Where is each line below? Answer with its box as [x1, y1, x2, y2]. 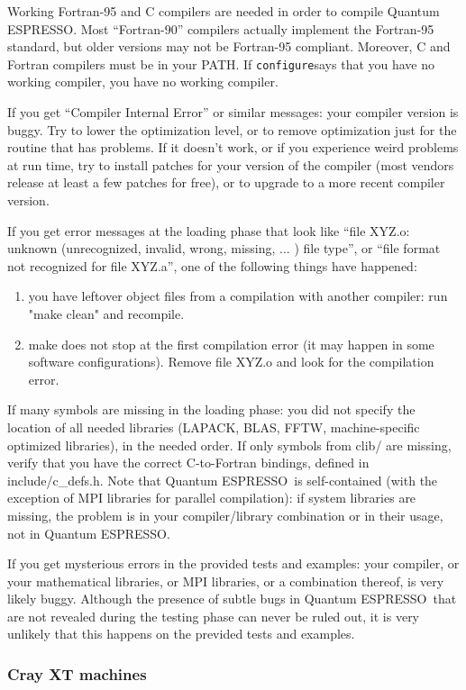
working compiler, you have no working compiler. [7, 72, 279, 91]
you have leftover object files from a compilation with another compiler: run [28, 286, 448, 305]
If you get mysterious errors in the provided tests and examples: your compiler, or [7, 554, 460, 573]
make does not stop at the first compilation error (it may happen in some [28, 334, 434, 353]
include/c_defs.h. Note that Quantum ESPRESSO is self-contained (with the [7, 470, 438, 489]
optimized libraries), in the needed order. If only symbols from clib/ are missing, [7, 435, 452, 454]
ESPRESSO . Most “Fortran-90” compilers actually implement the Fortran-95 [7, 19, 434, 38]
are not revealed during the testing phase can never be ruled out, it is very [7, 606, 420, 625]
